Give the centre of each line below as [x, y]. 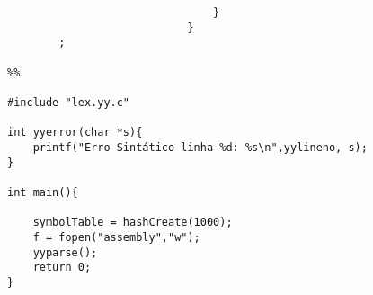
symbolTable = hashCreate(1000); [133, 223]
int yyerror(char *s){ [75, 133]
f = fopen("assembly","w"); [116, 237]
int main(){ [43, 192]
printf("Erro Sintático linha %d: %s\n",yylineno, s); [200, 147]
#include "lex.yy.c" [69, 102]
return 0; [62, 268]
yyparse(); [65, 252]
